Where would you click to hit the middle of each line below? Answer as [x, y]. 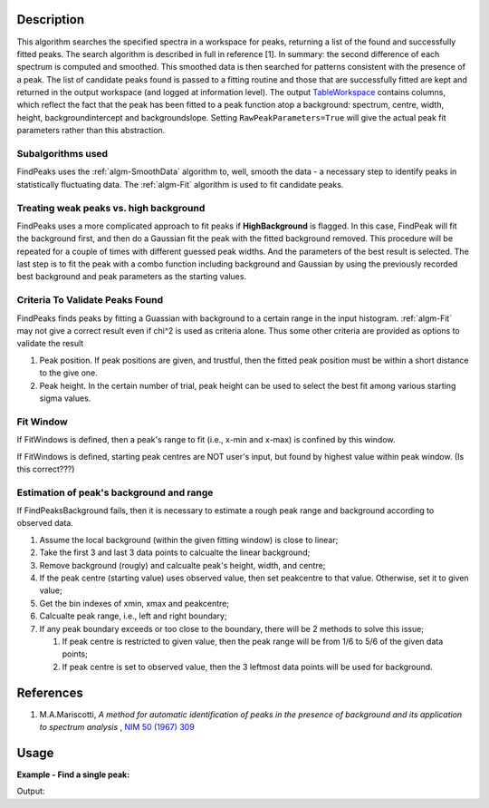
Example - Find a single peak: [73, 774]
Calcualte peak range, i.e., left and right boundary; [133, 616]
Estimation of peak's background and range [115, 492]
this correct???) [46, 469]
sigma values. [65, 398]
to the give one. [69, 373]
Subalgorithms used [62, 154]
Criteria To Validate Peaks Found [90, 300]
